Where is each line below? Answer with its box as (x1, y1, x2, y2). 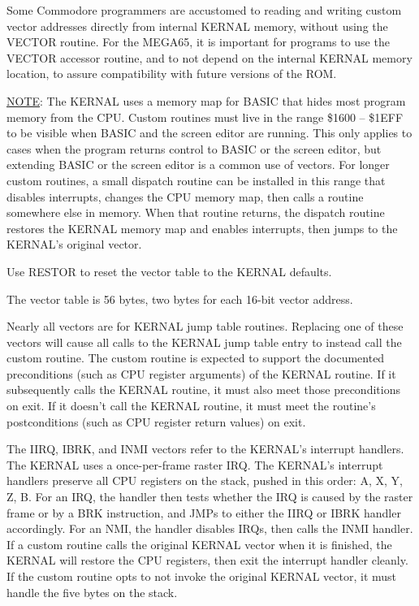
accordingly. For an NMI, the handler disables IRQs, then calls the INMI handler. (6, 520, 413, 537)
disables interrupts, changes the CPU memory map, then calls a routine (6, 188, 364, 205)
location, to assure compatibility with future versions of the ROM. (6, 65, 337, 82)
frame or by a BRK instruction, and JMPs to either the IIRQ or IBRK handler (6, 504, 401, 521)
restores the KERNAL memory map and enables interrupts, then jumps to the (6, 219, 398, 236)
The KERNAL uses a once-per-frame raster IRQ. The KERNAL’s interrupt (6, 456, 383, 473)
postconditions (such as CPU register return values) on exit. (6, 413, 306, 430)
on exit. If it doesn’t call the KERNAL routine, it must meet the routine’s (6, 397, 376, 414)
